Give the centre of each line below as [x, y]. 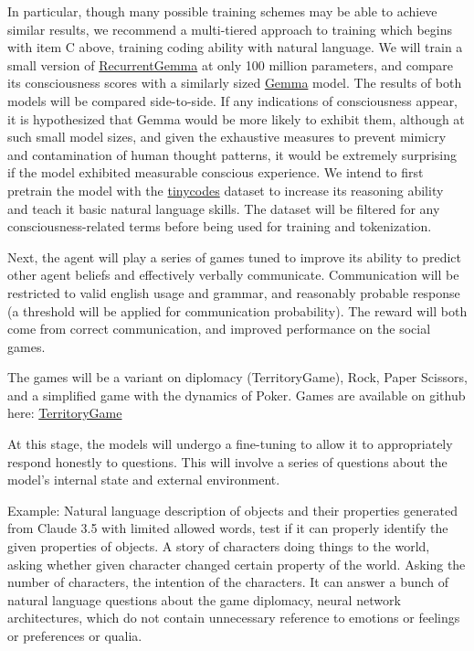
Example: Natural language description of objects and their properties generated [233, 510]
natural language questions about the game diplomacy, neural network [204, 599]
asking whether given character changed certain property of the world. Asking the [237, 564]
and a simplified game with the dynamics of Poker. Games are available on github [237, 395]
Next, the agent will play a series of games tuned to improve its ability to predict [234, 256]
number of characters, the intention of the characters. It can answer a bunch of [228, 582]
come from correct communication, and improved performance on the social [219, 329]
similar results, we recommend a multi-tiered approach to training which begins [230, 29]
